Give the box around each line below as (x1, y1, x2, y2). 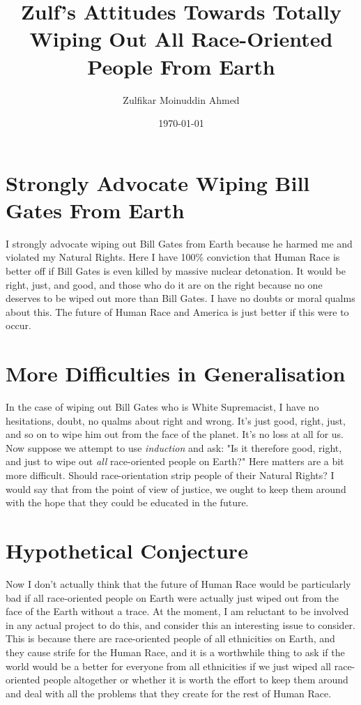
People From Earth (87, 52, 275, 80)
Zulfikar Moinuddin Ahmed (123, 92, 240, 107)
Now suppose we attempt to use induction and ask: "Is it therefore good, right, (6, 440, 342, 455)
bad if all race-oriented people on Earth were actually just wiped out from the (6, 590, 339, 605)
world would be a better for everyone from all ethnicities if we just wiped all (6, 658, 332, 673)
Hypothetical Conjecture (6, 536, 248, 565)
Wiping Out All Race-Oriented (29, 24, 333, 53)
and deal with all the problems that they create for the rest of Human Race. (6, 685, 332, 700)
